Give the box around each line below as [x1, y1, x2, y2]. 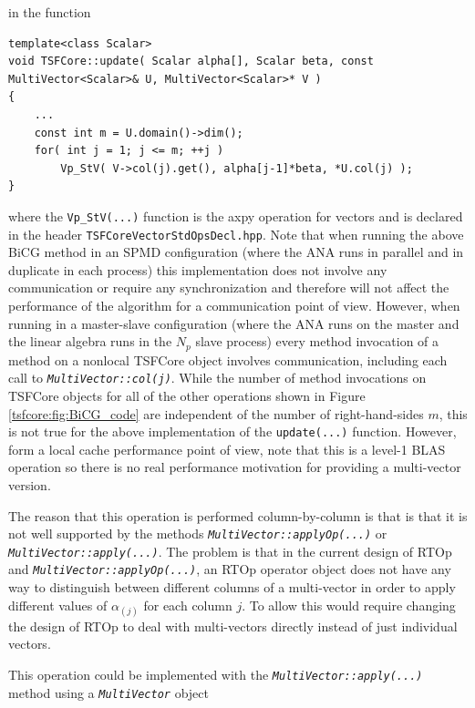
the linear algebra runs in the [8, 332, 172, 351]
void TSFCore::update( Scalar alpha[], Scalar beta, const [8, 55, 374, 68]
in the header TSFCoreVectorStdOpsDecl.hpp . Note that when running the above [8, 224, 464, 243]
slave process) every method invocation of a [195, 332, 439, 351]
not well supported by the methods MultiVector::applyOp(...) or [8, 524, 387, 543]
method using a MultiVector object [8, 682, 209, 702]
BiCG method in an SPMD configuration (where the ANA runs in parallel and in [8, 242, 464, 262]
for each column [143, 595, 232, 614]
